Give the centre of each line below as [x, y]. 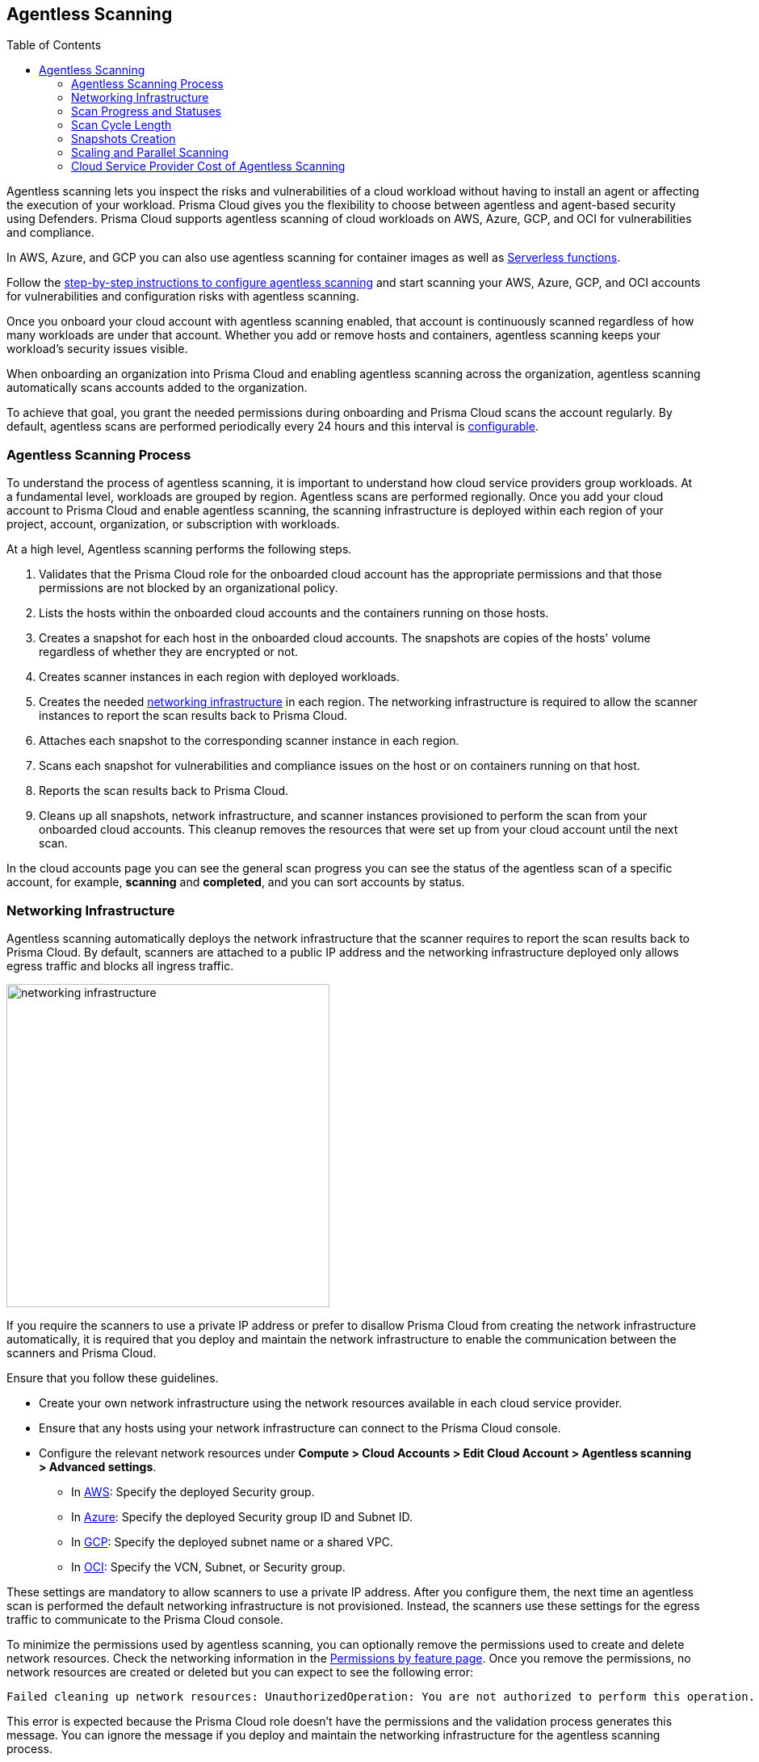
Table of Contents [54, 45]
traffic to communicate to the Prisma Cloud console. [145, 1619]
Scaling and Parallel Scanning [150, 153]
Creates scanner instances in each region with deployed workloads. [220, 677]
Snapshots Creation [124, 139]
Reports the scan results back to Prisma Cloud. [164, 791]
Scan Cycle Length [122, 125]
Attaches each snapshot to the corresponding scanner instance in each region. [249, 741]
